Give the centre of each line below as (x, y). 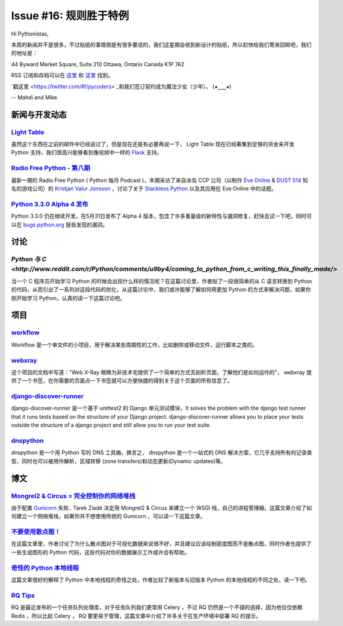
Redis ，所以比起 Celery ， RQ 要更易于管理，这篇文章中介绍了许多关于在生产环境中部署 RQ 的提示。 (136, 616)
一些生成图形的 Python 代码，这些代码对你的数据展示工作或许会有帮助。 (100, 552)
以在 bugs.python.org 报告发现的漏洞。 (60, 224)
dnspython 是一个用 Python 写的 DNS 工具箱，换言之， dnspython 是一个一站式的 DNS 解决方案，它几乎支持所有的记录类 (162, 452)
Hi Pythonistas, (30, 34)
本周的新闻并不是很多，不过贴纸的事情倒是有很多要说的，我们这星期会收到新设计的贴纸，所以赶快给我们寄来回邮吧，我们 (161, 45)
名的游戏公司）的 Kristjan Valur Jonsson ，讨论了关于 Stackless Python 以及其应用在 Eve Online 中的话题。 (144, 188)
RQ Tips (23, 595)
